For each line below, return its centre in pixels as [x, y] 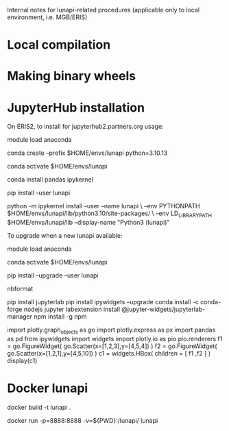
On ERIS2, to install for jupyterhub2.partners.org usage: [85, 127]
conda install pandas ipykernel [50, 180]
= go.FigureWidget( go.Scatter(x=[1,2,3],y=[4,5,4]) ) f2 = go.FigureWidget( [112, 346]
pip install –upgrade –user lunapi [53, 275]
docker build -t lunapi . [39, 407]
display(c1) [22, 360]
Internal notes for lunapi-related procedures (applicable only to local [104, 10]
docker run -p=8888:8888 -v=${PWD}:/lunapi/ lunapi [83, 420]
